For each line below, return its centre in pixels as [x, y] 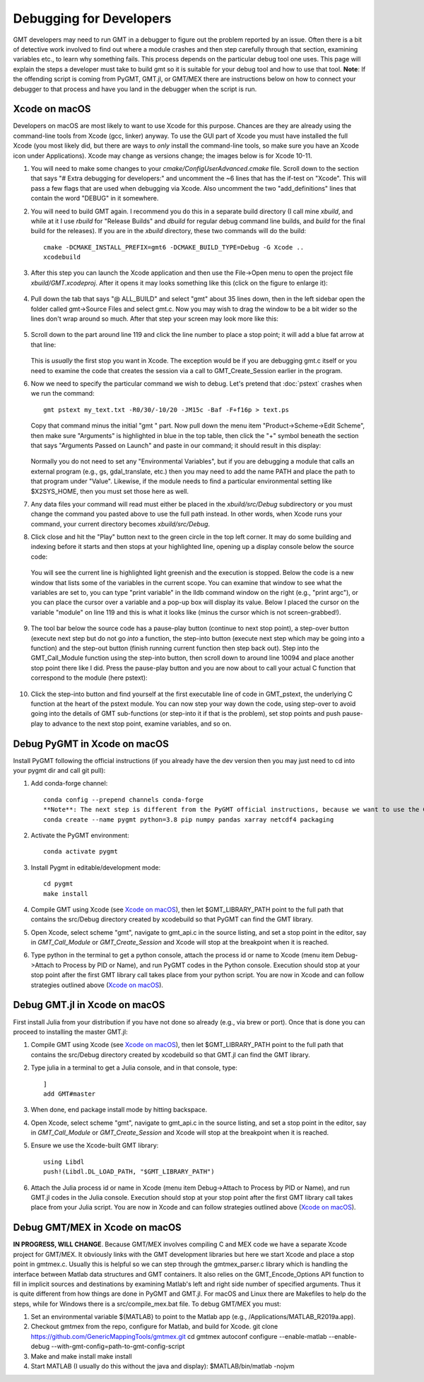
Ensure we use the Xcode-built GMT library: [95, 1145]
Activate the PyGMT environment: [80, 835]
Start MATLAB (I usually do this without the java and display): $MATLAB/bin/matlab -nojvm [163, 1366]
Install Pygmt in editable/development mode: [96, 867]
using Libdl [64, 1162]
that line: [43, 344]
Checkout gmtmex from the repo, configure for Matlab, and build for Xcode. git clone [154, 1327]
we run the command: [63, 394]
